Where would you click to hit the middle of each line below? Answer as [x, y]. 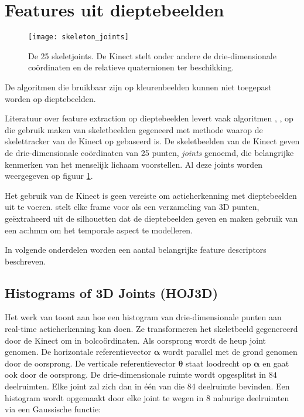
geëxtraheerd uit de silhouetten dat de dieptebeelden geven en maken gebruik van [151, 218]
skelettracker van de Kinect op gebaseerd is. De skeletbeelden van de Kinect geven [152, 141]
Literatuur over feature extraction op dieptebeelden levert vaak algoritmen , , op [149, 118]
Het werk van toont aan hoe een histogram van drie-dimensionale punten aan [143, 317]
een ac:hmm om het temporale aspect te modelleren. [99, 230]
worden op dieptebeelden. [50, 98]
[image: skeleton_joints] [78, 37]
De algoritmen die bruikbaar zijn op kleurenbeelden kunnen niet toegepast [138, 87]
